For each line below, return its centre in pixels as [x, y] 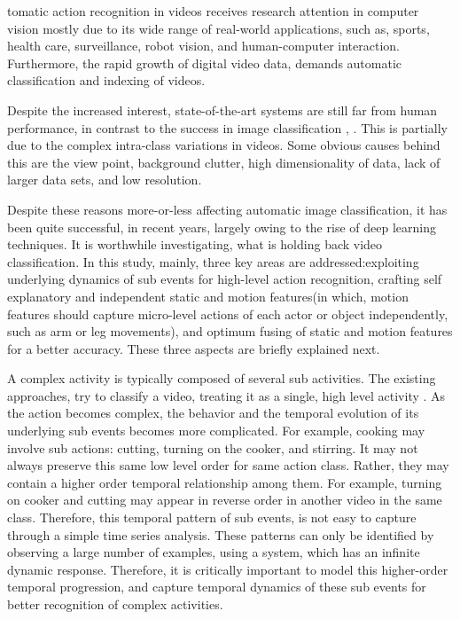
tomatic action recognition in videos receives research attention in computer [213, 11]
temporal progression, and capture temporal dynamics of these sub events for [217, 587]
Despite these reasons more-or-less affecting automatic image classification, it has [227, 209]
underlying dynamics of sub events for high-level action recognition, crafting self [225, 279]
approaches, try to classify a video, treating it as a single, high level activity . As [226, 395]
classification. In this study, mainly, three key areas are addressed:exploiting [213, 261]
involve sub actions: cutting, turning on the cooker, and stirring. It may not [213, 447]
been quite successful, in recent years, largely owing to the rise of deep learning [222, 227]
